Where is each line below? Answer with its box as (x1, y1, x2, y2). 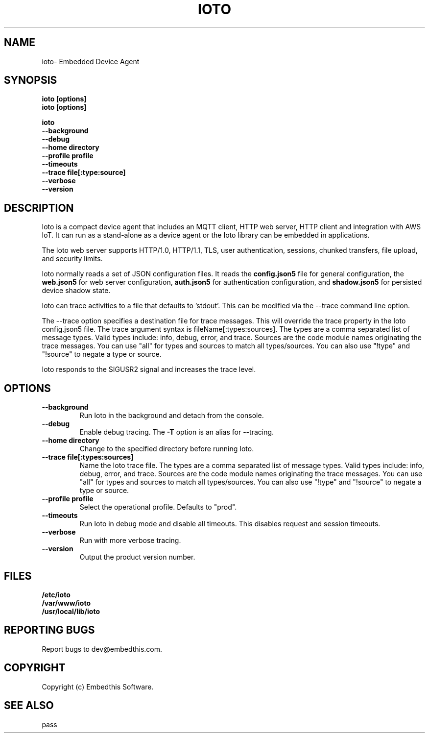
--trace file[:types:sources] (42, 453, 134, 462)
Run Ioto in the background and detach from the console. (79, 411, 264, 420)
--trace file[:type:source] (42, 168, 126, 177)
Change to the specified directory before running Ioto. (79, 444, 254, 453)
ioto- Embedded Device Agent (42, 57, 140, 66)
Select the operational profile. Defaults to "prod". (79, 503, 237, 512)
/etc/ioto (42, 590, 71, 599)
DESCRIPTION (4, 201, 74, 214)
